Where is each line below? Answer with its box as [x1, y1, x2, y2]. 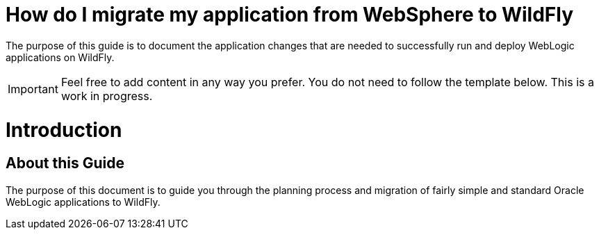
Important [8, 81, 58, 96]
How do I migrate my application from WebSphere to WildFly [6, 3, 574, 26]
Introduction [6, 117, 122, 142]
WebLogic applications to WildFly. [6, 195, 161, 208]
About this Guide [6, 154, 125, 172]
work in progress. [60, 88, 153, 103]
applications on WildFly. [6, 51, 115, 63]
